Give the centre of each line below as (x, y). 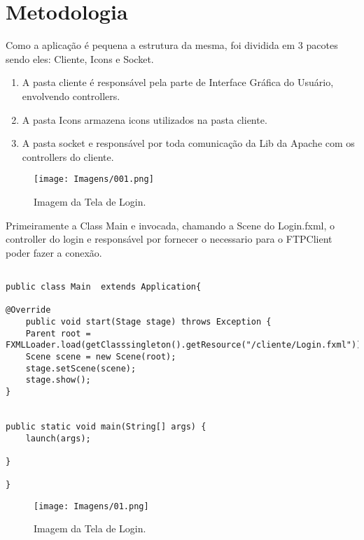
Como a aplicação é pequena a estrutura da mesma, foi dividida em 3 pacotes (172, 45)
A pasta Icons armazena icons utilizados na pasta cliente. (145, 119)
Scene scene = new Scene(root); (101, 356)
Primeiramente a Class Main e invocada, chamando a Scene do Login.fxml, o (170, 225)
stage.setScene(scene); (81, 368)
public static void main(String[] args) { (106, 426)
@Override (28, 310)
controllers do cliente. (68, 156)
